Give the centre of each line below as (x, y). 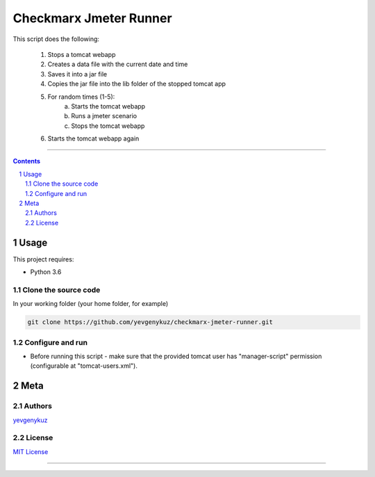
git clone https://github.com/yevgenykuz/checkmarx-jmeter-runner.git (150, 322)
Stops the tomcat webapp (108, 126)
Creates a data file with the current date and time (118, 64)
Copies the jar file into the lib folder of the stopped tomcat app (136, 84)
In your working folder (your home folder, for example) (91, 304)
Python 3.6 (46, 272)
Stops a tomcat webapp (82, 54)
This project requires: (43, 259)
